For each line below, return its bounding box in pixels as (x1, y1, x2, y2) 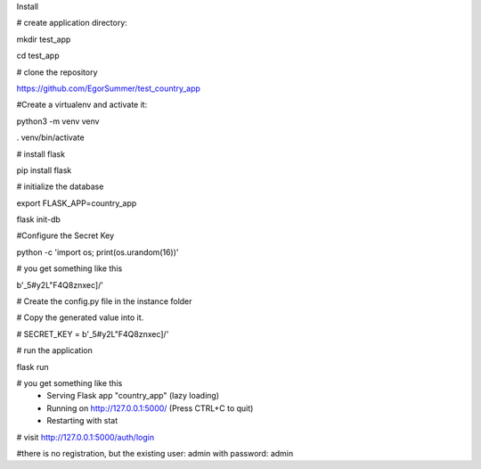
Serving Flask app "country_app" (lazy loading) (46, 391, 220, 401)
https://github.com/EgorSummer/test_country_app (16, 83, 200, 94)
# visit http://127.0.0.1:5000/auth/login (16, 432, 155, 442)
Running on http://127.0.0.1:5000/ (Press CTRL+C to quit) (46, 402, 254, 414)
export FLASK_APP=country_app (16, 197, 137, 209)
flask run (16, 361, 49, 372)
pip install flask (16, 165, 72, 176)
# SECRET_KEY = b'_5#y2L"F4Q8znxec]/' (16, 328, 169, 339)
